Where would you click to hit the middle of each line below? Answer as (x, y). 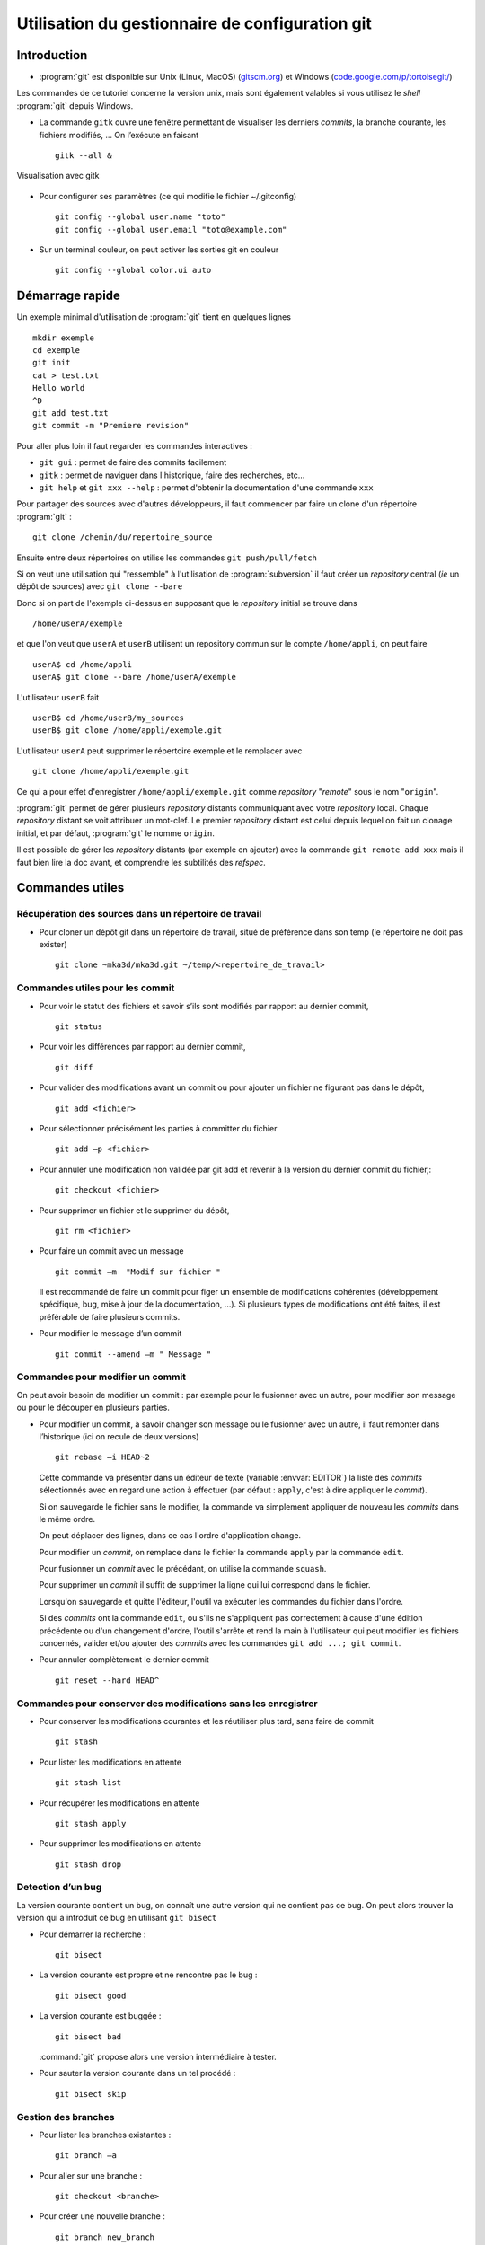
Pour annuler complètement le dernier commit (124, 1660)
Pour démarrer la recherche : (93, 1934)
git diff (74, 1067)
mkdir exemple (63, 338)
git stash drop (88, 1864)
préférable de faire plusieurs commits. (110, 1316)
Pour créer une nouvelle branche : (102, 2216)
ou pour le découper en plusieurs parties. (93, 1408)
